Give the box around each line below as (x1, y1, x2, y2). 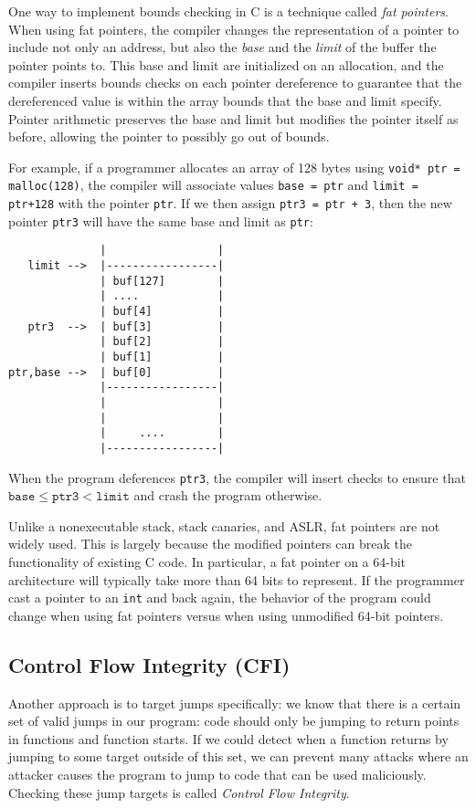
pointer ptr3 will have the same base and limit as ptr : (8, 211, 313, 230)
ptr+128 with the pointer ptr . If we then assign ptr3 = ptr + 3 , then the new (8, 194, 452, 213)
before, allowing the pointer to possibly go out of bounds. (8, 127, 330, 146)
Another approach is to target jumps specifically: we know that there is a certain (8, 693, 461, 712)
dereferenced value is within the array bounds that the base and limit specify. (8, 90, 442, 110)
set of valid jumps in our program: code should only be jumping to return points (8, 711, 460, 730)
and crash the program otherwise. (133, 486, 323, 505)
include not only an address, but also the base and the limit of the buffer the (8, 37, 437, 57)
